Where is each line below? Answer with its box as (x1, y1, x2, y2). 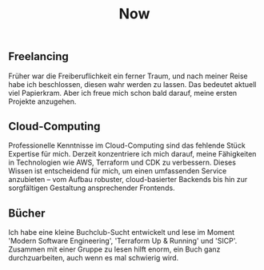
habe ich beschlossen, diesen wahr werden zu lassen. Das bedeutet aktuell (8, 79, 257, 89)
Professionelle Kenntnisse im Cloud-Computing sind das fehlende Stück (8, 141, 246, 150)
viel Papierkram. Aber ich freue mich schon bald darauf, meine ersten (8, 88, 238, 97)
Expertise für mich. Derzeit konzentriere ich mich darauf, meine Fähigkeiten (8, 149, 257, 159)
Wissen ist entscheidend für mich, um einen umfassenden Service (8, 166, 227, 176)
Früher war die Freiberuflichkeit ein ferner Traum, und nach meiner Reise (8, 71, 248, 81)
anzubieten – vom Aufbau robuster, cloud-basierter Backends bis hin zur (8, 175, 248, 185)
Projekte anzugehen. (8, 97, 77, 106)
